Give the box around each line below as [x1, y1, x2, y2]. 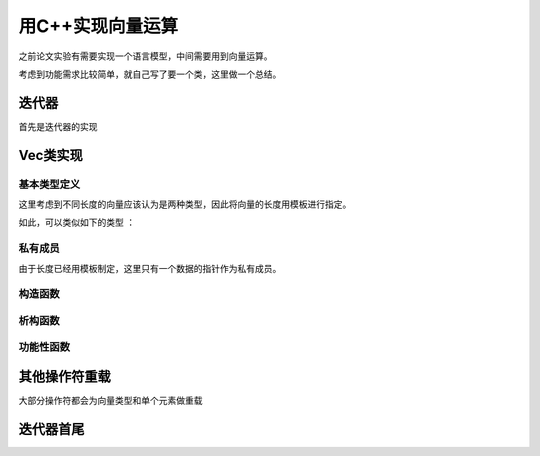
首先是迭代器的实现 [18, 120, 98, 132]
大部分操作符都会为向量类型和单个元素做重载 [18, 395, 203, 407]
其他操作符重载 [18, 368, 111, 385]
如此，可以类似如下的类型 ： [18, 216, 135, 229]
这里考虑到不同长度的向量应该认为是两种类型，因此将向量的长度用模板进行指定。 [18, 198, 352, 210]
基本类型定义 [18, 177, 81, 191]
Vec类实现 [18, 146, 84, 164]
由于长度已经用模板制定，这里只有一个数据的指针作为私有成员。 [18, 262, 282, 274]
